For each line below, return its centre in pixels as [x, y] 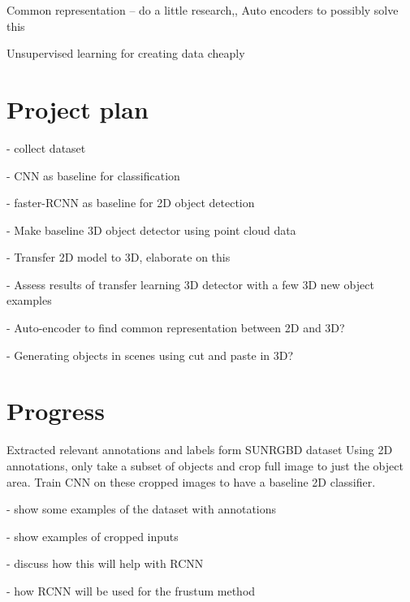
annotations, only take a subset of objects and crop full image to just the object [205, 465]
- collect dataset [46, 147]
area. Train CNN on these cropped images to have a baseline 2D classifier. [191, 481]
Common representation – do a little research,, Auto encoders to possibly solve [203, 10]
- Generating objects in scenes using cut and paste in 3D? [150, 355]
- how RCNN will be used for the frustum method [131, 590]
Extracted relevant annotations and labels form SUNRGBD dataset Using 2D [200, 450]
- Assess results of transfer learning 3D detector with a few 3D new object [190, 284]
